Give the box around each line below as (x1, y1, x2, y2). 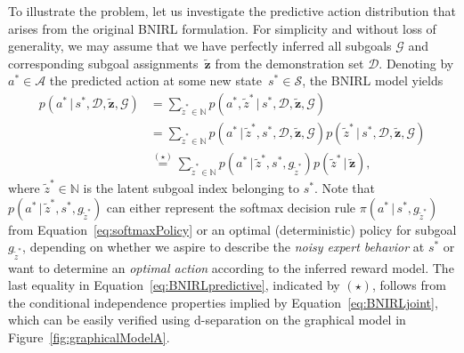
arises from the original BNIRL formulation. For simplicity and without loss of (8, 19, 436, 37)
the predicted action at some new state (49, 71, 263, 90)
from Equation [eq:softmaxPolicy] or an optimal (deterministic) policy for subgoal (8, 220, 457, 238)
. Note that (313, 179, 375, 197)
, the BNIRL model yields (302, 71, 444, 90)
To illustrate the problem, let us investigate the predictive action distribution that (8, 2, 456, 20)
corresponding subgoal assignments (8, 53, 199, 72)
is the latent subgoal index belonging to (83, 179, 300, 197)
